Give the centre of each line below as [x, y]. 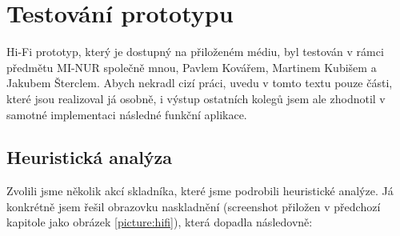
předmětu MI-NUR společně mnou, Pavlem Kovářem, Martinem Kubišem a [192, 67]
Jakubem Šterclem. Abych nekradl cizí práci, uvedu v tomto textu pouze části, [200, 83]
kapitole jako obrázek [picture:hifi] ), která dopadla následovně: [160, 222]
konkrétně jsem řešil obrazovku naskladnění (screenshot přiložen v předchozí [194, 206]
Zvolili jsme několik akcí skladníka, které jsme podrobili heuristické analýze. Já [200, 191]
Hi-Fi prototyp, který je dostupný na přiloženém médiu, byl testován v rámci [195, 52]
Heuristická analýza [90, 157]
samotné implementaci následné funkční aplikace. [127, 114]
